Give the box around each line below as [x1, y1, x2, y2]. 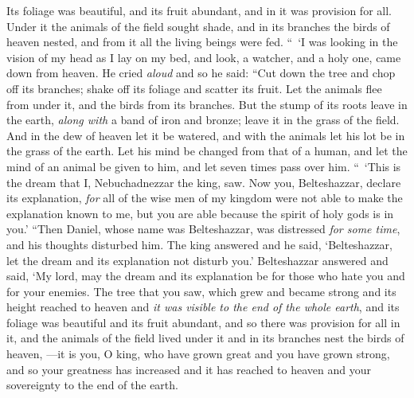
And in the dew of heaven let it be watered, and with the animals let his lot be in [6, 127, 405, 143]
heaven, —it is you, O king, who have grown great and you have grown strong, [6, 345, 390, 362]
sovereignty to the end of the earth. [6, 377, 178, 393]
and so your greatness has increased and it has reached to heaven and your [6, 361, 371, 377]
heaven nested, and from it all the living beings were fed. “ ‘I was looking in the [6, 33, 398, 50]
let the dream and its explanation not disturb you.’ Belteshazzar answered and [6, 252, 389, 268]
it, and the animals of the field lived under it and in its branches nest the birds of [6, 330, 404, 346]
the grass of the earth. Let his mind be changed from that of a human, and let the [6, 142, 408, 159]
